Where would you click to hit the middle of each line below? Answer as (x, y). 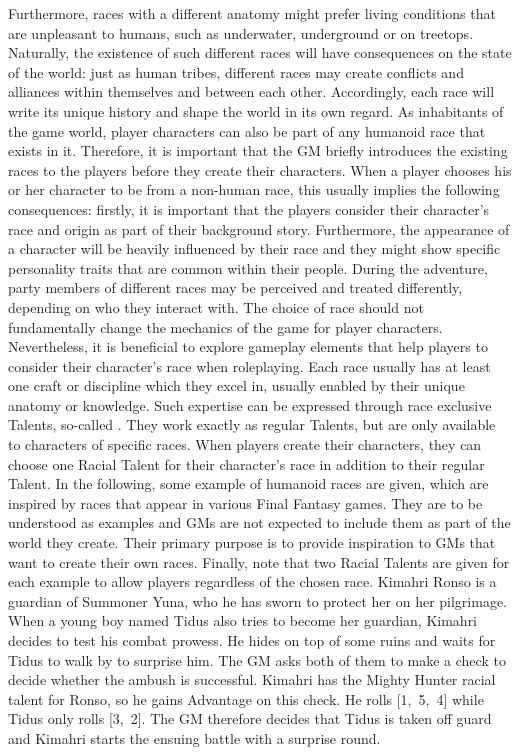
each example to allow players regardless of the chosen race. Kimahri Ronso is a (252, 581)
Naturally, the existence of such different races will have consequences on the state (260, 52)
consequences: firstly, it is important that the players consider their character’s (249, 208)
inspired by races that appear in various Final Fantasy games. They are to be (245, 502)
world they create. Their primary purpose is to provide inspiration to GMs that (252, 542)
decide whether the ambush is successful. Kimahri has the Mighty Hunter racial (252, 679)
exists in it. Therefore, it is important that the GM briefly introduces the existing (258, 150)
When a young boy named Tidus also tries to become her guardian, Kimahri (243, 620)
